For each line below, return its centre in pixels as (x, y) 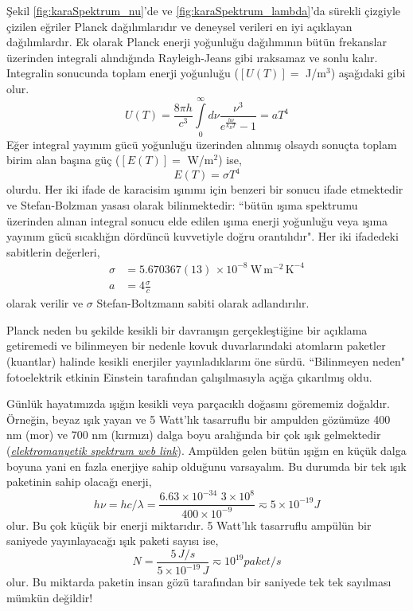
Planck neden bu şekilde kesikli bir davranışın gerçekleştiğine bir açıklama (187, 329)
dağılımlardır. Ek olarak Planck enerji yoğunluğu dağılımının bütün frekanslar (197, 42)
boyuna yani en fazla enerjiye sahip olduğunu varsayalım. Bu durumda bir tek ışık (206, 466)
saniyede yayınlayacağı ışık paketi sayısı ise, (113, 540)
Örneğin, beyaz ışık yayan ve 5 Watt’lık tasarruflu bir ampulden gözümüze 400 (199, 419)
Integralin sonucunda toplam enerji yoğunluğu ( (123, 73)
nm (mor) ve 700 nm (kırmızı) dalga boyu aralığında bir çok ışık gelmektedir (194, 435)
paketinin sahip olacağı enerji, (79, 482)
